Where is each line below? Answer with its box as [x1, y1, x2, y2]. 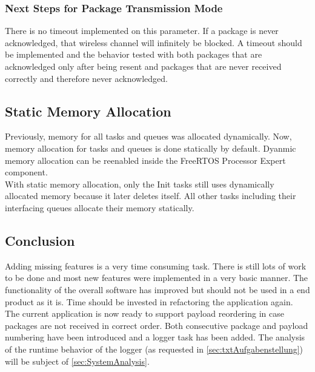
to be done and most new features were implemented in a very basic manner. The [5, 271, 308, 284]
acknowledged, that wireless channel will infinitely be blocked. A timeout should [5, 36, 302, 49]
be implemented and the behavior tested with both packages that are [5, 48, 262, 61]
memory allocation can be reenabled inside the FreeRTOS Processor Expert [5, 154, 286, 166]
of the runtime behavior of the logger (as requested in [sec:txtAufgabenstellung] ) [5, 342, 303, 355]
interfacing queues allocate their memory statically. [5, 201, 194, 214]
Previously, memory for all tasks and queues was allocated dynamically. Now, [5, 130, 292, 143]
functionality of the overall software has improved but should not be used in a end [5, 283, 310, 296]
